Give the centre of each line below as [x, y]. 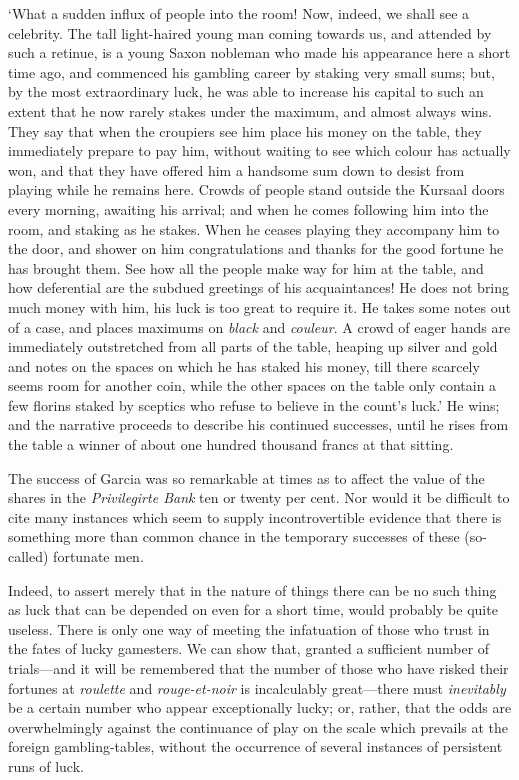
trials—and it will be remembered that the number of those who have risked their [258, 668]
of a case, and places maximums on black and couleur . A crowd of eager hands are [259, 326]
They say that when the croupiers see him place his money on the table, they [245, 130]
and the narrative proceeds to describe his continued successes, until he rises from [258, 424]
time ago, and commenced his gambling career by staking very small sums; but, [251, 71]
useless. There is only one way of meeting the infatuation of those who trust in [249, 628]
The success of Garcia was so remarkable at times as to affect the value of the [246, 477]
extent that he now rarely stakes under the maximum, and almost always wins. [250, 110]
